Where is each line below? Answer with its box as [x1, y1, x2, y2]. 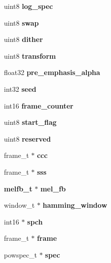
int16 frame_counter [4, 100, 74, 111]
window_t [4, 200, 35, 210]
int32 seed [4, 83, 37, 94]
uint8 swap [4, 17, 39, 28]
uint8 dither [4, 34, 43, 44]
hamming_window [42, 200, 108, 210]
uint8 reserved [4, 133, 51, 144]
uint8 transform [4, 50, 56, 61]
